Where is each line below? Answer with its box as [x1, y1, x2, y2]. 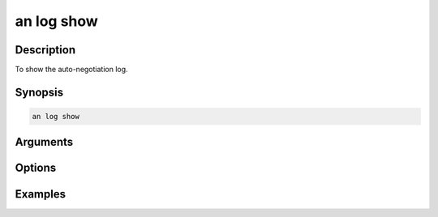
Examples [15, 187, 67, 201]
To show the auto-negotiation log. [15, 65, 129, 74]
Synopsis [15, 85, 64, 99]
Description [15, 43, 76, 57]
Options [15, 161, 57, 175]
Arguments [15, 135, 74, 149]
